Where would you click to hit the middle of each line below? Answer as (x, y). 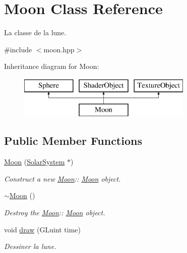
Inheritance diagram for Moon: (52, 66)
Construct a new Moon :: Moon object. (63, 178)
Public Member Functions (73, 141)
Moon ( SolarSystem (35, 162)
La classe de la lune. (35, 32)
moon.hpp (59, 49)
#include (18, 49)
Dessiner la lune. (30, 246)
